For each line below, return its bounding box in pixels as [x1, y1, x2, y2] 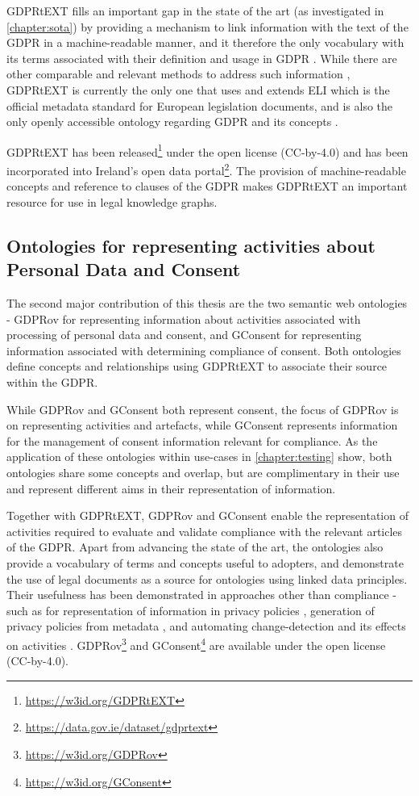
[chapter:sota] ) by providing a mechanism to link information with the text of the [6, 18, 409, 35]
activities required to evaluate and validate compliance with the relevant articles [6, 522, 403, 539]
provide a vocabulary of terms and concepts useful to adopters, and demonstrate [6, 554, 404, 571]
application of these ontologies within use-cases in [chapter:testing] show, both [6, 448, 392, 465]
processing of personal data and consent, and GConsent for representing [6, 326, 362, 343]
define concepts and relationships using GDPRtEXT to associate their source [6, 358, 388, 375]
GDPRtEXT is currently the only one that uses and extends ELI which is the [6, 81, 390, 98]
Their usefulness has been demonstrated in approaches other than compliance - [6, 586, 396, 603]
